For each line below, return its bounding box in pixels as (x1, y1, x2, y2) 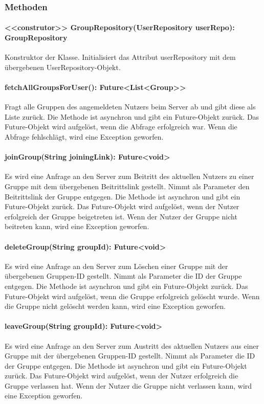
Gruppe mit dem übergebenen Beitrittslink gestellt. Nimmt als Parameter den (5, 181, 250, 191)
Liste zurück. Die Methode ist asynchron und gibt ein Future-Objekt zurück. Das (5, 111, 259, 122)
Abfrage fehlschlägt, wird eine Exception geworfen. (5, 131, 164, 142)
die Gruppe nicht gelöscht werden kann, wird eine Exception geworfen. (5, 301, 226, 311)
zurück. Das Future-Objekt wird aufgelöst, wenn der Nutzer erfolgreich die (5, 370, 238, 381)
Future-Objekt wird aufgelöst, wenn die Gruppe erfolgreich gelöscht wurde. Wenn (5, 290, 260, 301)
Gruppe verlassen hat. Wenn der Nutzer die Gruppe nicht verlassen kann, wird (5, 380, 252, 391)
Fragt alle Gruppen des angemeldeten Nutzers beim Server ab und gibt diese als (5, 101, 256, 112)
